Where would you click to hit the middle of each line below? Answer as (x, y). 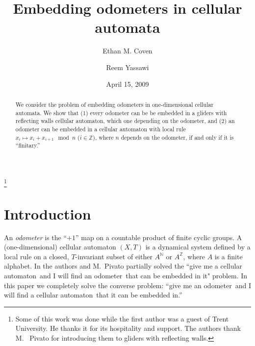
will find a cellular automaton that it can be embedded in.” (93, 295)
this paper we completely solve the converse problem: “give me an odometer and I (127, 285)
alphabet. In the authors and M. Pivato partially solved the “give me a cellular (123, 266)
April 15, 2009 (127, 84)
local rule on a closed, (37, 256)
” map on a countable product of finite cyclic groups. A (159, 237)
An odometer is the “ (36, 237)
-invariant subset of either (114, 256)
